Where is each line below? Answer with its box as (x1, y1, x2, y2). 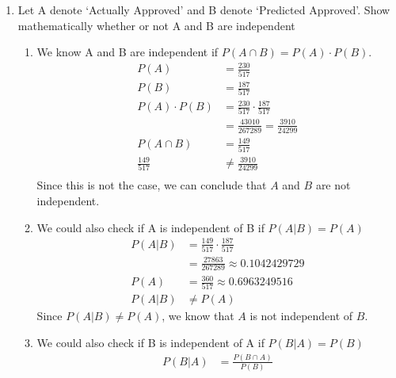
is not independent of (249, 307, 353, 324)
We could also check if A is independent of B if (36, 219, 265, 235)
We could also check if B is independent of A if (36, 334, 265, 350)
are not (315, 177, 351, 193)
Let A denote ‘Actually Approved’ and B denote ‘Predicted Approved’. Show (17, 2, 390, 17)
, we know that (162, 307, 234, 324)
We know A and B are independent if (36, 44, 219, 60)
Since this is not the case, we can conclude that (36, 177, 267, 193)
